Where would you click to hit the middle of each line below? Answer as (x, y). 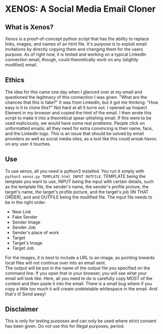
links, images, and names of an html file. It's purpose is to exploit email (76, 44)
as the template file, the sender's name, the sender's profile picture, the (77, 186)
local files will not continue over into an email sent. (55, 263)
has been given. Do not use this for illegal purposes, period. (65, 326)
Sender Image (26, 222)
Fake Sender (25, 217)
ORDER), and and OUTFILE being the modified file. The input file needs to (79, 197)
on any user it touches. (28, 144)
